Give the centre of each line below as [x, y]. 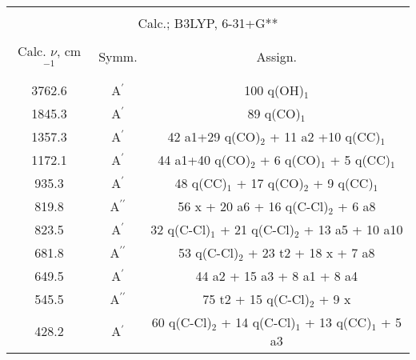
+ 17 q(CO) [270, 182]
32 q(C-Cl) [181, 229]
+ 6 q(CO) [290, 159]
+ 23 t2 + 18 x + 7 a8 [311, 252]
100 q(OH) [274, 90]
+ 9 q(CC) [343, 182]
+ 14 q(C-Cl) [258, 322]
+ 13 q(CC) [338, 322]
